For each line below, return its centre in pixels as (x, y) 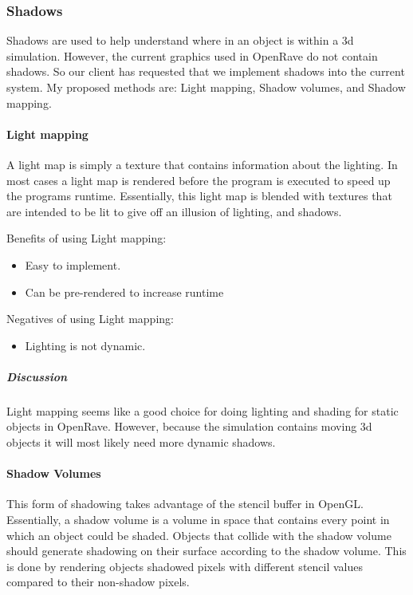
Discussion (37, 376)
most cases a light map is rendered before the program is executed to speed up (199, 180)
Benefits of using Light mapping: (87, 238)
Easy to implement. (73, 264)
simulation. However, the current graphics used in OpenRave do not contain (192, 55)
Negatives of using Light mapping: (90, 319)
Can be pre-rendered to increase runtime (124, 292)
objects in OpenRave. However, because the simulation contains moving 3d (189, 426)
